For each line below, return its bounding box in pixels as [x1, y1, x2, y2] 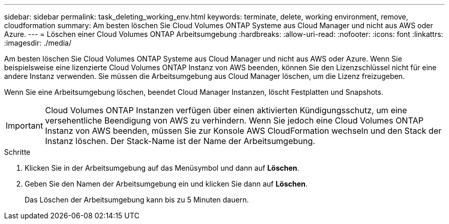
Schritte [4, 148, 31, 156]
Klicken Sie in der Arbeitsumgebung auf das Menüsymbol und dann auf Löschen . [25, 164, 299, 172]
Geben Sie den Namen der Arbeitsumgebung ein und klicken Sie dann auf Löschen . [25, 179, 308, 188]
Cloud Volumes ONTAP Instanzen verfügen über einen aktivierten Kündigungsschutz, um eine [45, 105, 407, 115]
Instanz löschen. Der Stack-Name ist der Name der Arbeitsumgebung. [45, 136, 315, 146]
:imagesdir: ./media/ [4, 38, 72, 47]
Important [6, 120, 43, 131]
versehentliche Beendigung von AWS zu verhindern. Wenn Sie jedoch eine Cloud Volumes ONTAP [45, 115, 424, 126]
